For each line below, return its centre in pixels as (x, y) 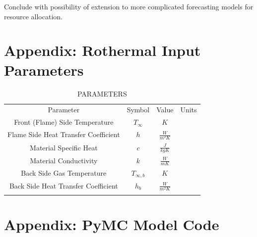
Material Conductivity (64, 160)
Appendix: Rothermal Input (102, 50)
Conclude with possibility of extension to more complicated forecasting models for (129, 6)
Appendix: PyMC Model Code (112, 224)
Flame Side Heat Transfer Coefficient (64, 134)
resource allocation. (33, 16)
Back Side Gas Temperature (64, 173)
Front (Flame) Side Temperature (64, 122)
